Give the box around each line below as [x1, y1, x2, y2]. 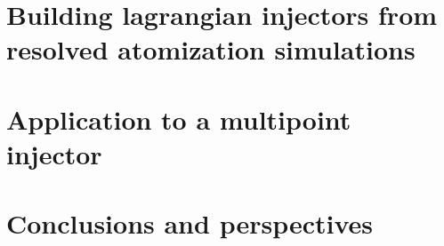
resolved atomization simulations [6, 31, 416, 67]
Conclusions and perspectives [6, 205, 374, 242]
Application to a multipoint [6, 100, 351, 137]
